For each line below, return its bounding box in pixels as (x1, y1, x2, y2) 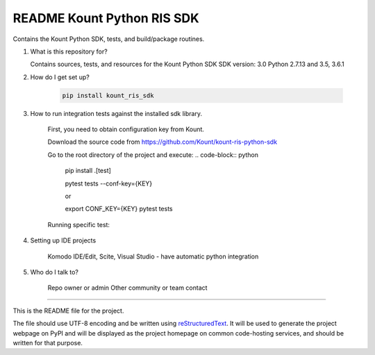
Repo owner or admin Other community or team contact (47, 283, 208, 292)
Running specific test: (47, 220, 110, 229)
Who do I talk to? (30, 267, 79, 276)
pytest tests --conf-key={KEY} (65, 179, 153, 188)
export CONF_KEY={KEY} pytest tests (65, 205, 173, 213)
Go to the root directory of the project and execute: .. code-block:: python (47, 150, 259, 159)
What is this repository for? (30, 47, 108, 56)
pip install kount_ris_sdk (62, 91, 154, 99)
